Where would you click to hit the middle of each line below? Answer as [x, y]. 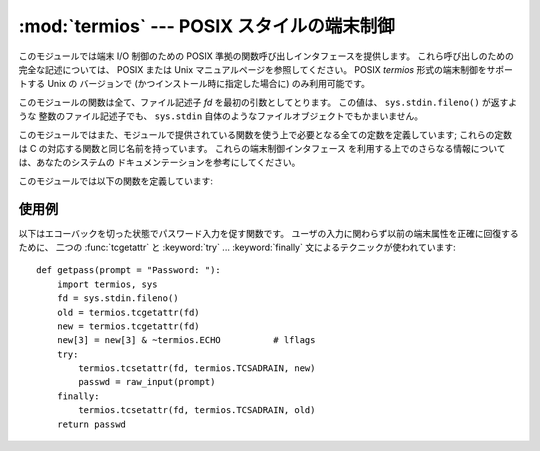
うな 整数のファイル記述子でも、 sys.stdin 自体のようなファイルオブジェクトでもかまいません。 [221, 116]
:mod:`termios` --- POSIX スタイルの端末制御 [206, 26]
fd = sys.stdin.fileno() [117, 298]
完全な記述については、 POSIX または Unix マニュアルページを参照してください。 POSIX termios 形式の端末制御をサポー [266, 69]
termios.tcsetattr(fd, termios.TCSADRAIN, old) [197, 410]
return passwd [91, 424]
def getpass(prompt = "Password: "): [129, 270]
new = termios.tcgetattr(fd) [128, 326]
